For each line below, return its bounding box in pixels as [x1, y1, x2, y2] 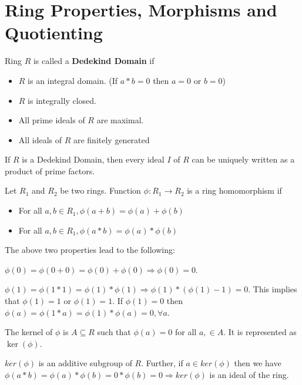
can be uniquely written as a [192, 153, 295, 166]
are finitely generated [73, 133, 150, 146]
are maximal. [96, 114, 144, 126]
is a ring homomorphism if [187, 184, 282, 197]
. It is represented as [223, 326, 297, 338]
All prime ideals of [18, 114, 85, 126]
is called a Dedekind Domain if [33, 55, 155, 67]
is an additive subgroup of [38, 357, 132, 369]
